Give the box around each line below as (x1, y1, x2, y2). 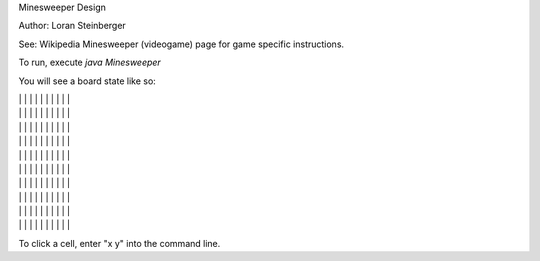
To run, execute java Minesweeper (18, 56, 162, 69)
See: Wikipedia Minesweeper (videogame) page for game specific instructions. (18, 38, 345, 50)
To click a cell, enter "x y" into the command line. (18, 237, 221, 249)
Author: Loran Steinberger (18, 20, 127, 32)
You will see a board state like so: (18, 75, 157, 87)
